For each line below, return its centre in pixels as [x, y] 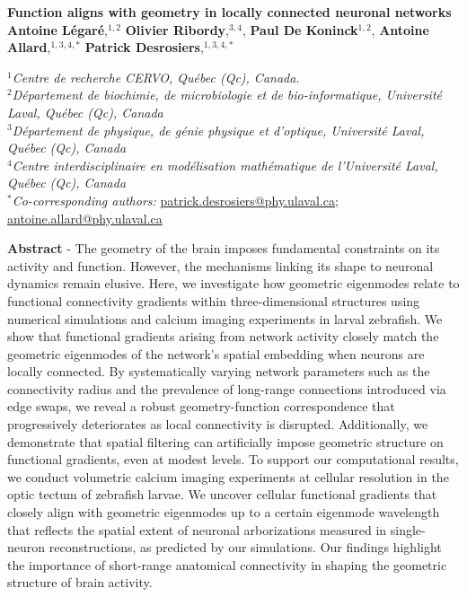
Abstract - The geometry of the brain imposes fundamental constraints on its [224, 248]
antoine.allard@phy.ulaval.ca [85, 218]
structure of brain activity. [80, 582]
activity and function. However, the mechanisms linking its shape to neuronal [220, 265]
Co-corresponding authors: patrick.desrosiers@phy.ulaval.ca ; [175, 200]
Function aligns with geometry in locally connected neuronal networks [229, 12]
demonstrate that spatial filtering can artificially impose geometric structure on [225, 441]
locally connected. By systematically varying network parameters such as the [219, 371]
